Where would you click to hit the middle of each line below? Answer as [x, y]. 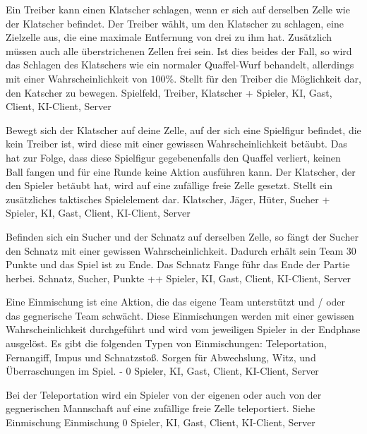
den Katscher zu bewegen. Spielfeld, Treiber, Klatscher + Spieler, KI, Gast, [169, 92]
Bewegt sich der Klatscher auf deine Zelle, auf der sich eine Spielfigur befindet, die [183, 129]
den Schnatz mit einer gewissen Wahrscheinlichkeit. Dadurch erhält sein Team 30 [181, 250]
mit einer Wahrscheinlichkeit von [77, 78]
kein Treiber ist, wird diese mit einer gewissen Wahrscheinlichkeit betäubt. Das [176, 144]
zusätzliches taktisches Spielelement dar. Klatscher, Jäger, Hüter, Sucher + [168, 199]
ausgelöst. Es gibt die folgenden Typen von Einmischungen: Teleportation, [166, 343]
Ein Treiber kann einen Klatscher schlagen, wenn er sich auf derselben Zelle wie [178, 9]
